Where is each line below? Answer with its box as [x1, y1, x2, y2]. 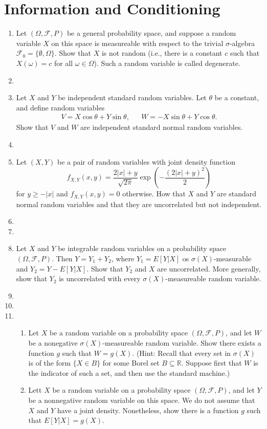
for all [54, 57, 73, 68]
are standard [216, 188, 257, 199]
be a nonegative [28, 337, 78, 348]
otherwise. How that [122, 188, 186, 199]
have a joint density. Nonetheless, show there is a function [57, 404, 239, 415]
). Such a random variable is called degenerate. [94, 57, 240, 68]
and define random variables [16, 102, 105, 112]
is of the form [28, 357, 71, 368]
